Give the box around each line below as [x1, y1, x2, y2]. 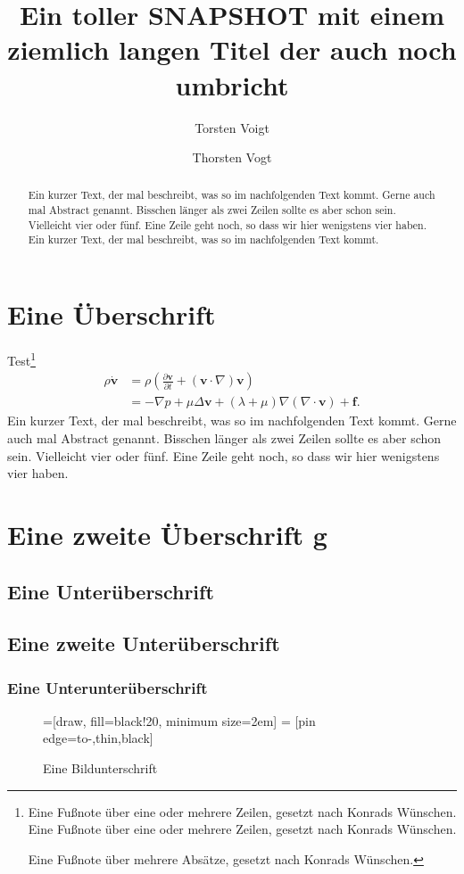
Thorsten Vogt [192, 148, 272, 167]
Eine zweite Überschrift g [7, 515, 327, 552]
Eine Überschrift [7, 296, 216, 333]
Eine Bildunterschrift [43, 759, 158, 778]
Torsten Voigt [195, 118, 269, 136]
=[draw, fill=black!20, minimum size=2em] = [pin [43, 711, 316, 730]
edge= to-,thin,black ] [43, 729, 153, 747]
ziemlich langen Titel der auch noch [7, 31, 457, 68]
